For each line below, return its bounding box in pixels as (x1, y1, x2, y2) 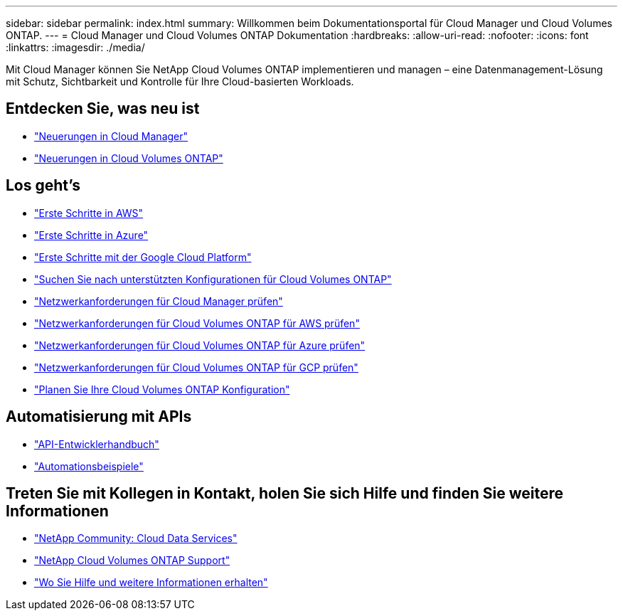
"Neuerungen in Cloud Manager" (34, 129, 188, 142)
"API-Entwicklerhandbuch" (34, 437, 159, 450)
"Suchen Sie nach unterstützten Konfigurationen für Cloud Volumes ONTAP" (34, 272, 392, 285)
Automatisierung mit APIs (6, 408, 192, 426)
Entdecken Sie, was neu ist (6, 100, 200, 118)
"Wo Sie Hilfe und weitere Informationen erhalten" (34, 576, 268, 589)
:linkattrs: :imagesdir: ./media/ (6, 41, 145, 53)
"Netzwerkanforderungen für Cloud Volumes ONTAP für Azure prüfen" (34, 339, 366, 351)
